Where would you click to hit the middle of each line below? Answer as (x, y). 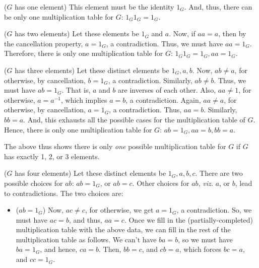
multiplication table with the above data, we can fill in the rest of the (123, 229)
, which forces (200, 249)
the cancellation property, (44, 43)
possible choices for (34, 183)
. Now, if (182, 33)
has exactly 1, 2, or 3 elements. (52, 156)
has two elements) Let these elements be (77, 33)
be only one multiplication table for (59, 16)
